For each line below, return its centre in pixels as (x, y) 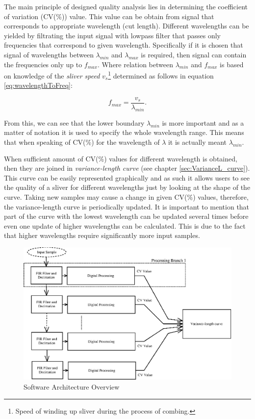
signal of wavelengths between (49, 54)
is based (232, 64)
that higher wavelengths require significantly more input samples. (102, 235)
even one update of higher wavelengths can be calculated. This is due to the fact (125, 225)
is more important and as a (203, 122)
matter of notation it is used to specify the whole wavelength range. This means (124, 132)
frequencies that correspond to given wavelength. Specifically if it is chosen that (124, 45)
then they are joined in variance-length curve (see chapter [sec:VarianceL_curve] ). (127, 168)
